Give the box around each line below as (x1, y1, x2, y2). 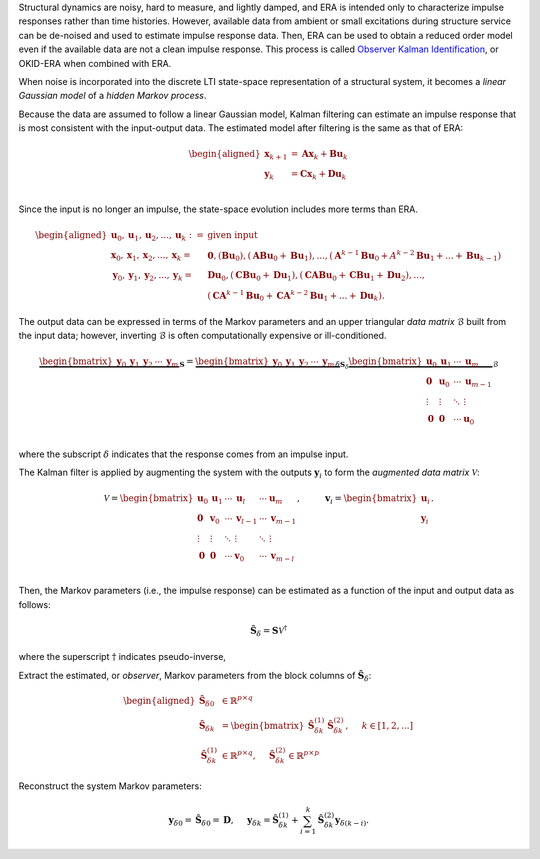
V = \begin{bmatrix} (103, 493, 194, 504)
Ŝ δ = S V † (250, 623, 288, 639)
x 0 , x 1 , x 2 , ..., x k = (110, 250, 191, 263)
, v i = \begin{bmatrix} (296, 493, 418, 506)
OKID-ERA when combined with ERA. (18, 57, 172, 69)
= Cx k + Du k (290, 168, 347, 182)
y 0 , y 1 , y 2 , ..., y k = (112, 269, 192, 283)
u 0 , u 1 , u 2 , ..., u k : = (110, 229, 204, 243)
